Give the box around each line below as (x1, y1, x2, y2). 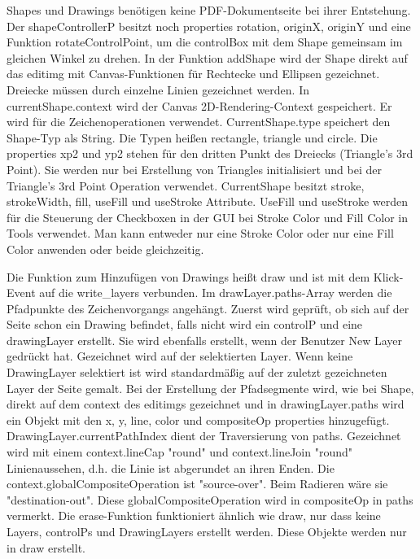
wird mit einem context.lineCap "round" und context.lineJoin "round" (7, 443, 352, 461)
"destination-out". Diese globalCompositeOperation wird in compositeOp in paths (7, 491, 413, 508)
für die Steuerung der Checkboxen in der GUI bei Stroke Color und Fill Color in (7, 208, 408, 225)
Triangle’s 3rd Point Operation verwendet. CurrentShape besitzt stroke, (7, 177, 365, 194)
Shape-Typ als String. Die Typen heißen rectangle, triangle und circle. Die (7, 129, 378, 146)
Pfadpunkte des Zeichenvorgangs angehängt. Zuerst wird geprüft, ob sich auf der (7, 299, 409, 317)
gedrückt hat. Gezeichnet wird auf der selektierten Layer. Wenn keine (7, 347, 353, 365)
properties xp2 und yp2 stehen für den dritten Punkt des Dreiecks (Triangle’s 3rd (7, 145, 413, 162)
